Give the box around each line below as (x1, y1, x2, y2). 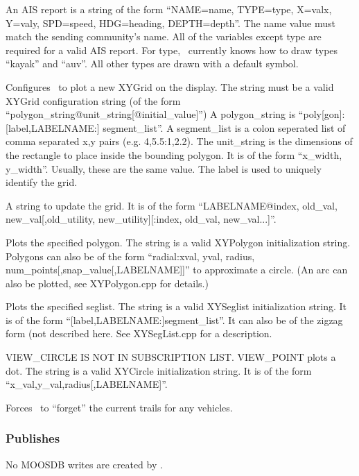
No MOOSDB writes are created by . (6, 457, 163, 471)
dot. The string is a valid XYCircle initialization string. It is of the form (6, 363, 312, 377)
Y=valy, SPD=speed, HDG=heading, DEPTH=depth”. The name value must (6, 15, 335, 30)
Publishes (6, 430, 60, 447)
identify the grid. (6, 175, 78, 189)
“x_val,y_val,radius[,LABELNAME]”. (6, 377, 168, 391)
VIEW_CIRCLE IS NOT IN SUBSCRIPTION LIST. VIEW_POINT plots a (6, 350, 336, 364)
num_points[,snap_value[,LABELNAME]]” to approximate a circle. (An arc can (6, 262, 348, 277)
